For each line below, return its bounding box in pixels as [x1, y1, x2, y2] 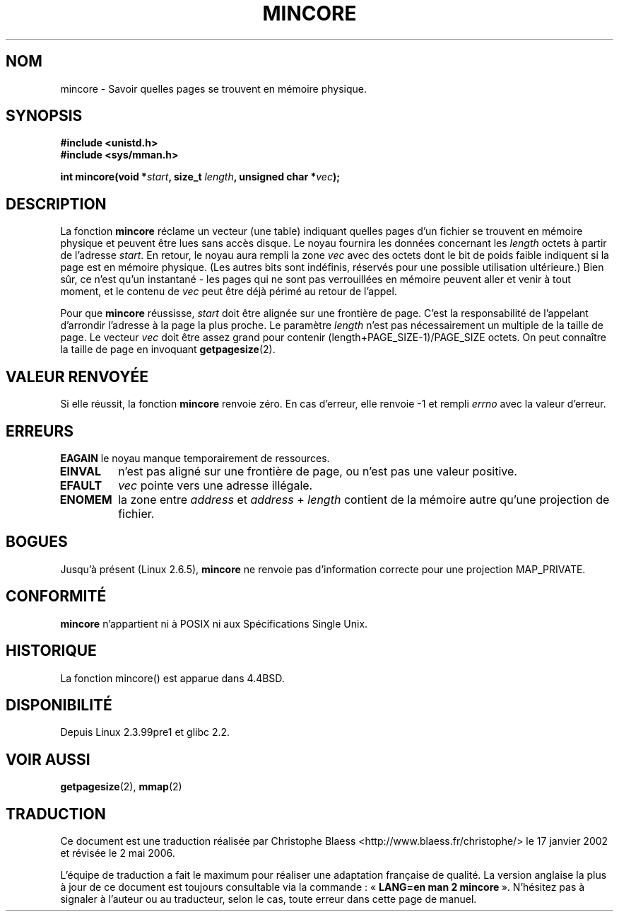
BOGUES [6, 533, 68, 551]
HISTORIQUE [6, 642, 97, 660]
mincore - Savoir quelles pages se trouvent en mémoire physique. [60, 82, 367, 95]
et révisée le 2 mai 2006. [60, 847, 175, 860]
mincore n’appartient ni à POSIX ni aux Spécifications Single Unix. [60, 617, 368, 630]
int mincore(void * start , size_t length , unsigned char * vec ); [60, 171, 340, 183]
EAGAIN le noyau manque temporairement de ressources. [60, 451, 330, 464]
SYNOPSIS [6, 107, 83, 125]
